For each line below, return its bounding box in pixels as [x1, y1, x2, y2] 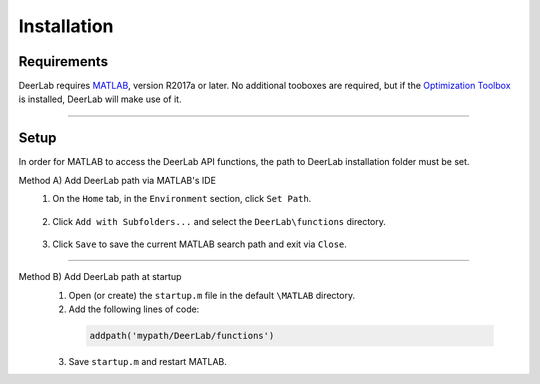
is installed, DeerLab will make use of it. [18, 93, 182, 105]
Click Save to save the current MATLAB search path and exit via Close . [52, 238, 347, 250]
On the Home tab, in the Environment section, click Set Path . [52, 193, 312, 205]
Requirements [18, 53, 109, 70]
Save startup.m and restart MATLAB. [68, 356, 227, 368]
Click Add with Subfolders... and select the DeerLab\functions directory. [52, 215, 387, 227]
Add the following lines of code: [68, 303, 200, 315]
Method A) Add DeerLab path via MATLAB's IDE [18, 174, 217, 186]
